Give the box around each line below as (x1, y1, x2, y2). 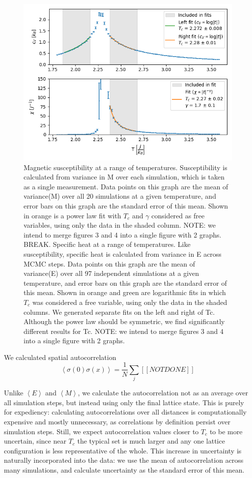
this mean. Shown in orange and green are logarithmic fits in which (24, 287, 226, 298)
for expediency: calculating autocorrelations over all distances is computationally (4, 407, 247, 417)
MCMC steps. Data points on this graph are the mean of (24, 258, 196, 269)
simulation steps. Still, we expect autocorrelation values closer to (4, 426, 199, 436)
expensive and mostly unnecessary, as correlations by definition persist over (4, 417, 230, 427)
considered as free (151, 210, 205, 220)
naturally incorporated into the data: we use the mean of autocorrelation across (4, 455, 244, 465)
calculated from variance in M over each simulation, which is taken (24, 172, 224, 182)
